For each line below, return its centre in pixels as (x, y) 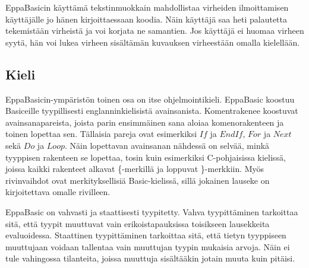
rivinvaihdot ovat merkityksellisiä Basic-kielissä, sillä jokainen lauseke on (138, 180)
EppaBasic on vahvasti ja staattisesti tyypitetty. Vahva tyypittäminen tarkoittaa (152, 211)
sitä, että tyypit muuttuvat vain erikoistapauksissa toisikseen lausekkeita (138, 223)
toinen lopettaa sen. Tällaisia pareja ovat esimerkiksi (101, 134)
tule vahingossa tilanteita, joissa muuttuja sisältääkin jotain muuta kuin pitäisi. (150, 258)
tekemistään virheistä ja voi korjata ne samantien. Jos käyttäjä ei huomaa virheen (155, 31)
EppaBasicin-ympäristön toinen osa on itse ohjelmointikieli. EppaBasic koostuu (150, 99)
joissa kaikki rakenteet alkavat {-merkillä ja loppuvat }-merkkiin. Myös (135, 169)
